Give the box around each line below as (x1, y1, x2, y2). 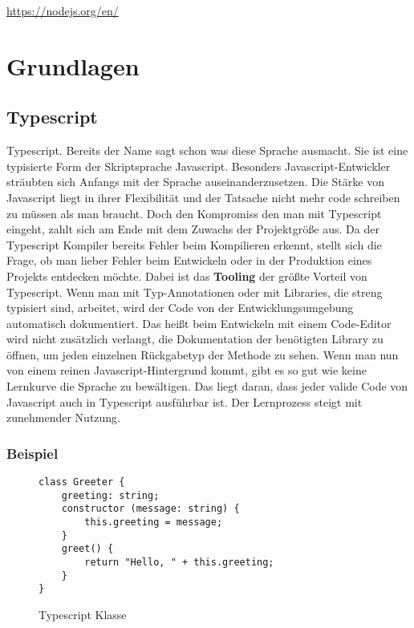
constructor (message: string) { (61, 503, 240, 515)
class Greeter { (39, 476, 125, 488)
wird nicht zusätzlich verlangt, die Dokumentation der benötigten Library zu (6, 330, 384, 347)
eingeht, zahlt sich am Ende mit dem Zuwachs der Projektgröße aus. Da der (6, 221, 379, 237)
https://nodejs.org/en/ (6, 2, 119, 18)
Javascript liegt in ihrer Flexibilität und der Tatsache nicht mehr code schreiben (6, 188, 400, 205)
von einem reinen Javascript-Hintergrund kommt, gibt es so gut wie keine (6, 362, 367, 379)
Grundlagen (6, 49, 140, 82)
